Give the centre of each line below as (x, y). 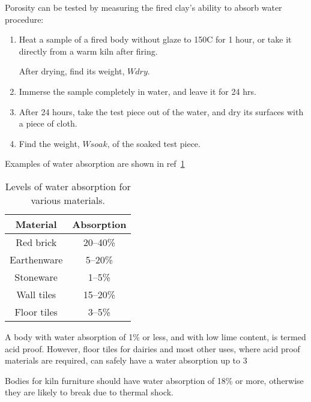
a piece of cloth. (48, 123)
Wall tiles (36, 294)
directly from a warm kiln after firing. (88, 51)
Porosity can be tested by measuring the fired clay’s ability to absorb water (143, 7)
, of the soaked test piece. (154, 143)
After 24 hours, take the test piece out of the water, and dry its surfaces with (161, 111)
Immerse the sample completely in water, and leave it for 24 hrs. (137, 91)
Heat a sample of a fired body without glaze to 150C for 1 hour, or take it (155, 39)
